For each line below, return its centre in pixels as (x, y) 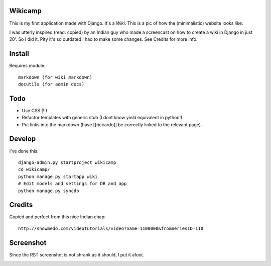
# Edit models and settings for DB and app (73, 184)
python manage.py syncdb (49, 191)
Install (19, 54)
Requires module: (27, 66)
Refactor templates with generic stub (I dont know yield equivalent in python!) (102, 118)
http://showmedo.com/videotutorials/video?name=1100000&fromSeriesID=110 (111, 228)
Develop (23, 139)
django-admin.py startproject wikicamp (67, 162)
